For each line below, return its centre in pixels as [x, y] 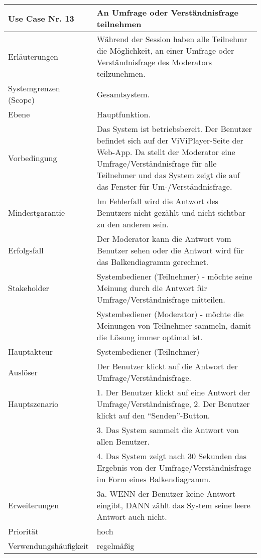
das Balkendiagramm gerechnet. [153, 262]
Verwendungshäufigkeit [48, 546]
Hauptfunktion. [123, 114]
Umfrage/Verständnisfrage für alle [157, 163]
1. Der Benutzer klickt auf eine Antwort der [173, 392]
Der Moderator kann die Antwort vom [164, 239]
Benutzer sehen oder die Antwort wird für [170, 250]
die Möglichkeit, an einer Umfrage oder [165, 50]
